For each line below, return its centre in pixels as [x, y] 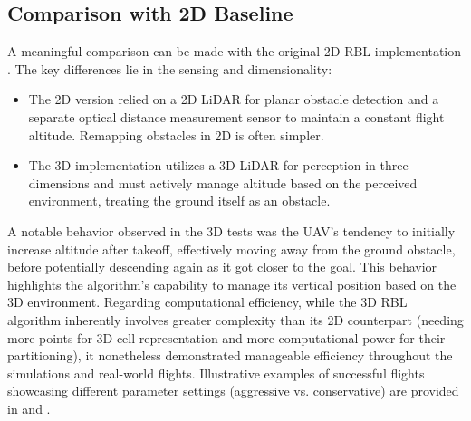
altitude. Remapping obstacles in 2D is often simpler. [176, 134]
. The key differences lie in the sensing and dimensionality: [170, 68]
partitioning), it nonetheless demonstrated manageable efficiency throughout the [230, 355]
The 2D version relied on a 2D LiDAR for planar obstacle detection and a [234, 99]
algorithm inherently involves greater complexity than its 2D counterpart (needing [235, 319]
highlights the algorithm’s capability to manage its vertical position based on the [232, 284]
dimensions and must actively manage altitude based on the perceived [223, 182]
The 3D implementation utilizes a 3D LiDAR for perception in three [218, 165]
